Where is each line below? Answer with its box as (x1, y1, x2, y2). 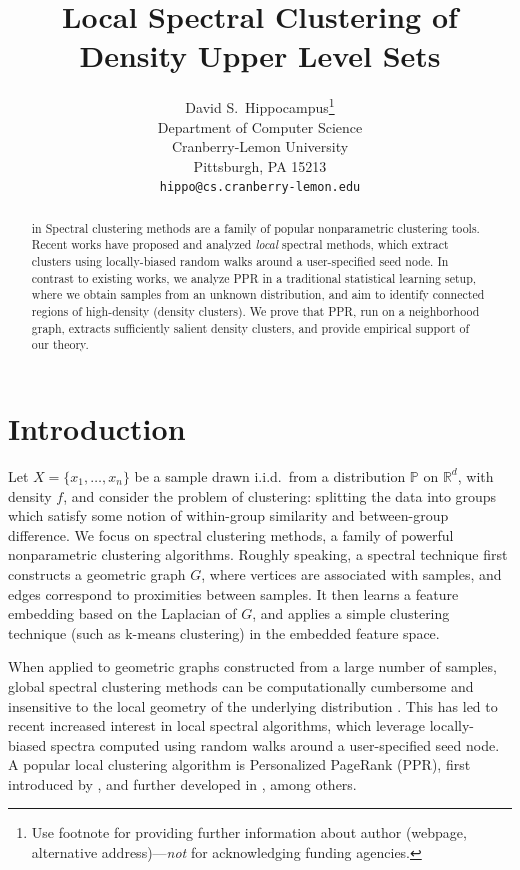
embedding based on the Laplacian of (8, 603, 237, 624)
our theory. (31, 336, 89, 353)
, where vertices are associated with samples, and (201, 563, 502, 584)
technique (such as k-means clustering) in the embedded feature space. (8, 622, 440, 643)
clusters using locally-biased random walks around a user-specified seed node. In (31, 253, 449, 270)
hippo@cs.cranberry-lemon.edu (159, 180, 361, 195)
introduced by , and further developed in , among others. (8, 773, 357, 794)
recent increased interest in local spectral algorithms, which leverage (8, 715, 426, 736)
